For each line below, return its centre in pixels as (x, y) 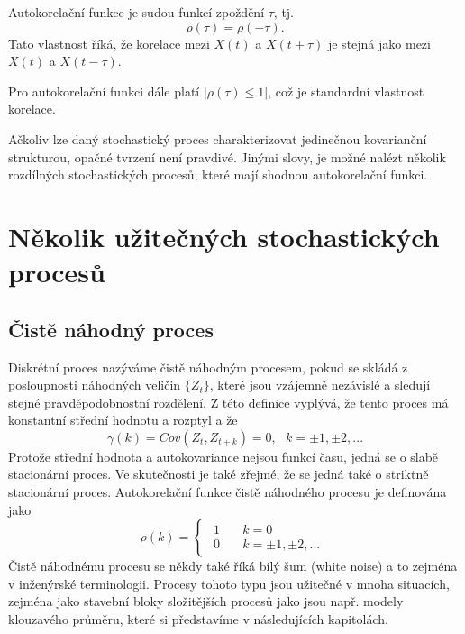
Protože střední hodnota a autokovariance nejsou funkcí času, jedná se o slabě (223, 456)
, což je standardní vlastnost (346, 91)
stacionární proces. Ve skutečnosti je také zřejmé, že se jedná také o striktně (219, 474)
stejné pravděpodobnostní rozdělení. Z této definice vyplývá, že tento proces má (228, 402)
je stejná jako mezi (379, 43)
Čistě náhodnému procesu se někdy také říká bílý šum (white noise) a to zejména (233, 566)
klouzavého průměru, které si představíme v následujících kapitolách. (198, 619)
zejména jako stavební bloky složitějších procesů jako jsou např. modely (206, 601)
